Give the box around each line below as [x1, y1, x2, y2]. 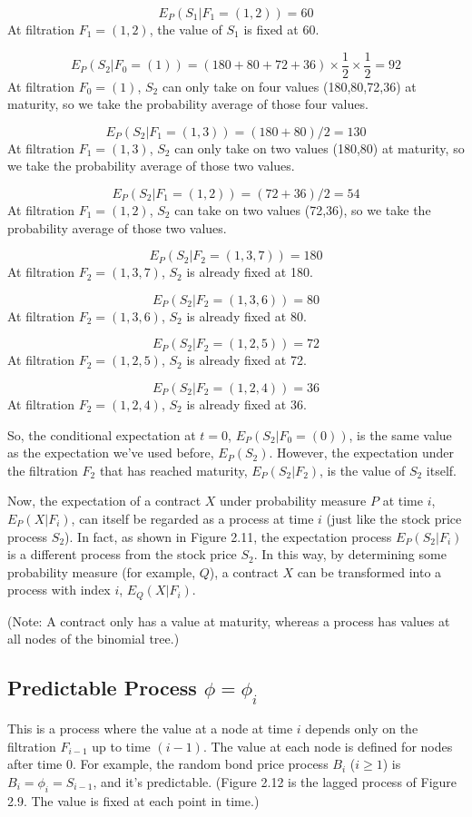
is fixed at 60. [243, 20, 320, 38]
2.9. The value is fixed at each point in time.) [7, 791, 260, 810]
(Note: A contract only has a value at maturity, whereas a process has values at [7, 611, 450, 630]
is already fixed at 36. [186, 395, 307, 413]
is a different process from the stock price [7, 545, 237, 564]
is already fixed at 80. [186, 306, 307, 325]
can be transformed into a [297, 562, 442, 581]
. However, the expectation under [269, 443, 454, 462]
